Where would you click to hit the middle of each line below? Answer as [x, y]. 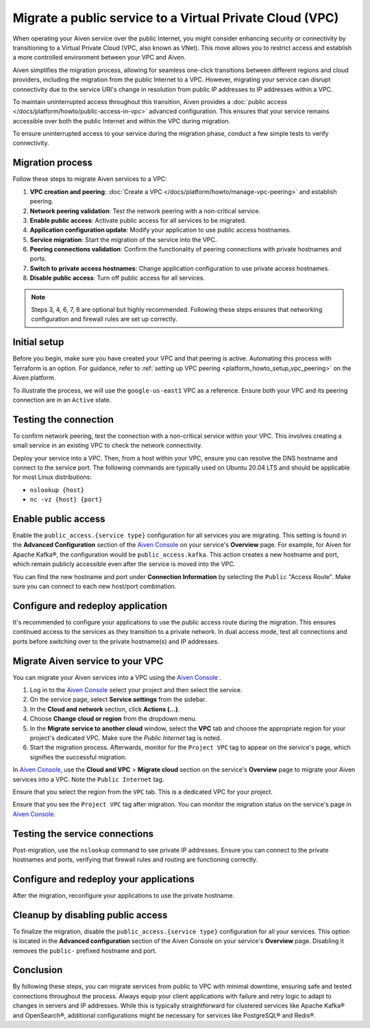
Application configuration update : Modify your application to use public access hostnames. [160, 230]
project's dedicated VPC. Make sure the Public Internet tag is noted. [126, 737]
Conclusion [38, 970]
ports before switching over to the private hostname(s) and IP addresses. [116, 641]
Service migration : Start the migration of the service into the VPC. [123, 239]
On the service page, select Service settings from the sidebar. [118, 700]
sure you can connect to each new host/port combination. [95, 587]
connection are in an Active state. [62, 400]
